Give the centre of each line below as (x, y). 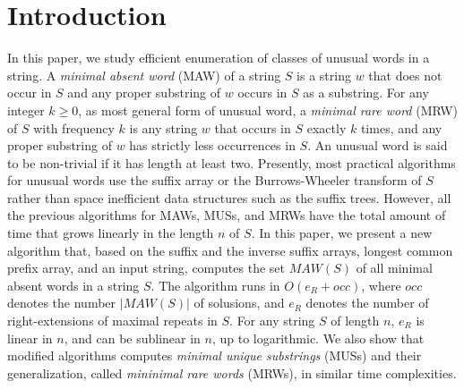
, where (381, 285)
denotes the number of (367, 303)
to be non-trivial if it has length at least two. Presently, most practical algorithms (232, 162)
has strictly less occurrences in (212, 145)
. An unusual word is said (378, 145)
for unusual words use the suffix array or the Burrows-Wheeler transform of (215, 180)
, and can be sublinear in (132, 338)
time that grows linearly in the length (111, 233)
